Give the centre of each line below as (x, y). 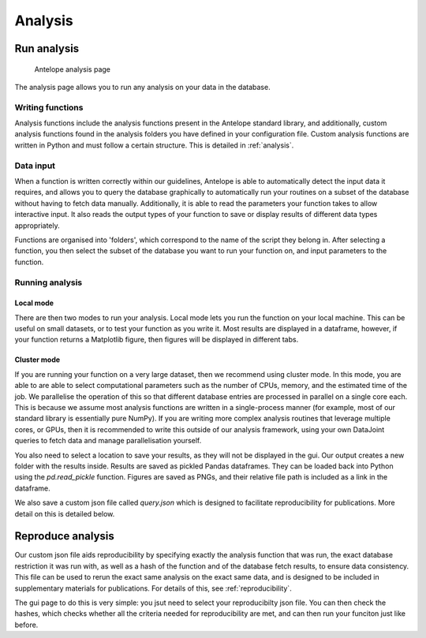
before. (26, 625)
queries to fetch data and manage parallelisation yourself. (108, 441)
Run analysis (47, 49)
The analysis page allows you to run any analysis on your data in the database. (143, 87)
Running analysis (49, 282)
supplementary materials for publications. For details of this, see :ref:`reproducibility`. (153, 588)
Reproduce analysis (64, 536)
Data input (35, 166)
